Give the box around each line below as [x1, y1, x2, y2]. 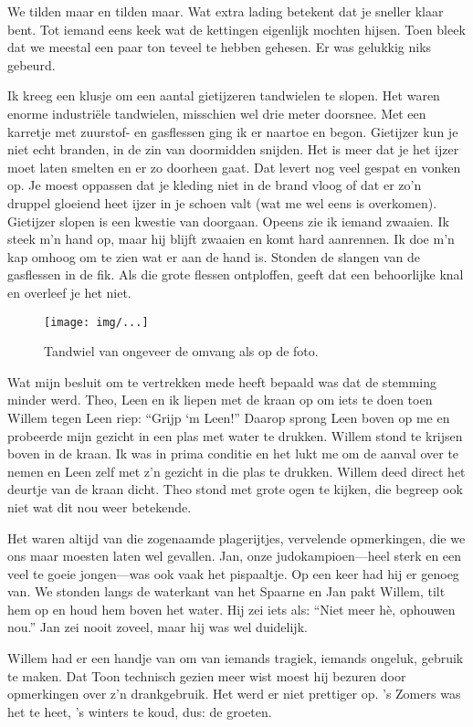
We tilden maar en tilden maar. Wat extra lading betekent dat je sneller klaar [7, 2, 444, 20]
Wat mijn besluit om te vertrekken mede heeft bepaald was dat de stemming [7, 372, 437, 391]
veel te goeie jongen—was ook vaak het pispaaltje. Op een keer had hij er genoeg [7, 564, 459, 583]
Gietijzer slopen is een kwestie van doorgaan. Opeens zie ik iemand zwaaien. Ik [7, 211, 449, 230]
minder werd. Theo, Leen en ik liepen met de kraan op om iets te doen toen [7, 390, 433, 409]
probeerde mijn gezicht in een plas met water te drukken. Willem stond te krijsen [7, 426, 463, 445]
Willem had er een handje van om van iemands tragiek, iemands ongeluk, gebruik [7, 648, 464, 668]
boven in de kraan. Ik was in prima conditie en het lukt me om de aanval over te [7, 444, 459, 463]
